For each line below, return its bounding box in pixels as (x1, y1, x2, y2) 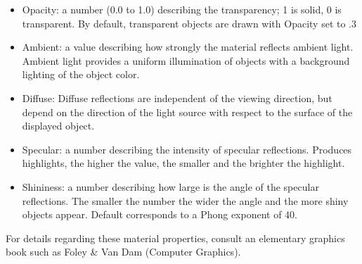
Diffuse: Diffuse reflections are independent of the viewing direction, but (22, 90, 332, 105)
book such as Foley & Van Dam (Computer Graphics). (6, 244, 241, 259)
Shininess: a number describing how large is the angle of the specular (22, 179, 319, 194)
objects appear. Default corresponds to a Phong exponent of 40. (22, 207, 298, 222)
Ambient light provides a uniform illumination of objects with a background (22, 53, 350, 68)
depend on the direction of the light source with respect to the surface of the (22, 104, 353, 119)
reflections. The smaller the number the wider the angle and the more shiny (22, 193, 349, 208)
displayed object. (22, 118, 95, 133)
